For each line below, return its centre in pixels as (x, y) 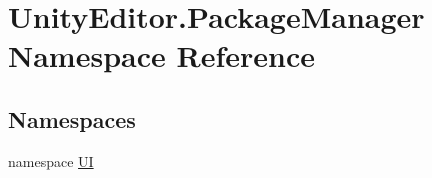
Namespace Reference (161, 55)
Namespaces (72, 118)
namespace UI (51, 160)
